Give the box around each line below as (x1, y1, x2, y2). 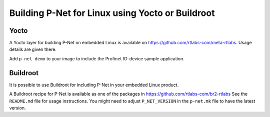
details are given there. (9, 46, 57, 52)
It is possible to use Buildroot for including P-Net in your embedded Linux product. (9, 82, 179, 88)
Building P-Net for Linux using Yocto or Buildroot (9, 7, 215, 18)
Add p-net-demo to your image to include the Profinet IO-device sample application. (9, 55, 184, 62)
